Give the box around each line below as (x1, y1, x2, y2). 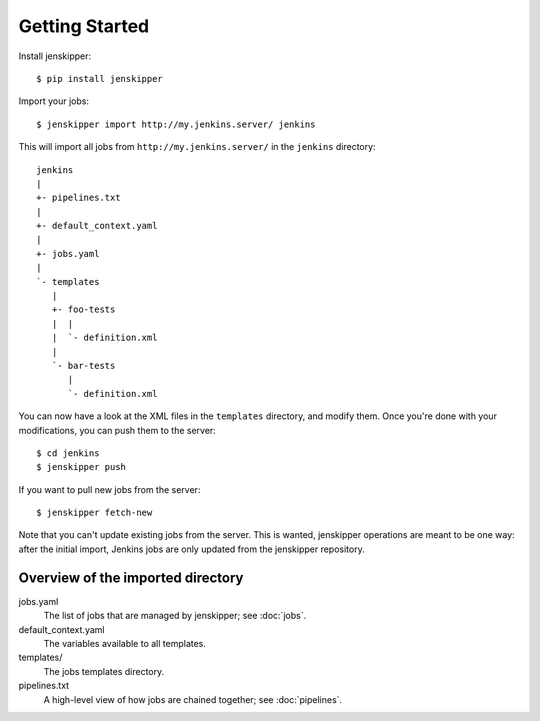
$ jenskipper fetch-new (36, 507, 153, 519)
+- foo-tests (51, 304, 116, 315)
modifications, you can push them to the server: (18, 424, 217, 436)
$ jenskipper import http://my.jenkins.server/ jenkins (36, 118, 316, 130)
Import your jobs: (18, 95, 90, 107)
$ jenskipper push (36, 461, 127, 473)
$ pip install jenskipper (36, 73, 164, 84)
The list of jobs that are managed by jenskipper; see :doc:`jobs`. (43, 610, 307, 622)
